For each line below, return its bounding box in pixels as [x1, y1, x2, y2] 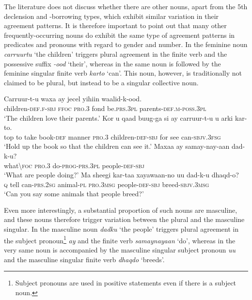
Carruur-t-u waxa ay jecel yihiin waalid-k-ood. [4, 94, 142, 104]
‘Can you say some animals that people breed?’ [4, 189, 144, 199]
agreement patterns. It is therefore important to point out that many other [4, 20, 227, 31]
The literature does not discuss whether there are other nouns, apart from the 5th [4, 1, 248, 11]
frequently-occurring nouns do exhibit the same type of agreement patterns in [4, 30, 235, 40]
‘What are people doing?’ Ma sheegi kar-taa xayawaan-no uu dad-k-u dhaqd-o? [4, 170, 239, 180]
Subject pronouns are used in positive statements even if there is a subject [15, 278, 236, 288]
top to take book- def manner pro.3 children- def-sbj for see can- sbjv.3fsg [4, 131, 221, 142]
